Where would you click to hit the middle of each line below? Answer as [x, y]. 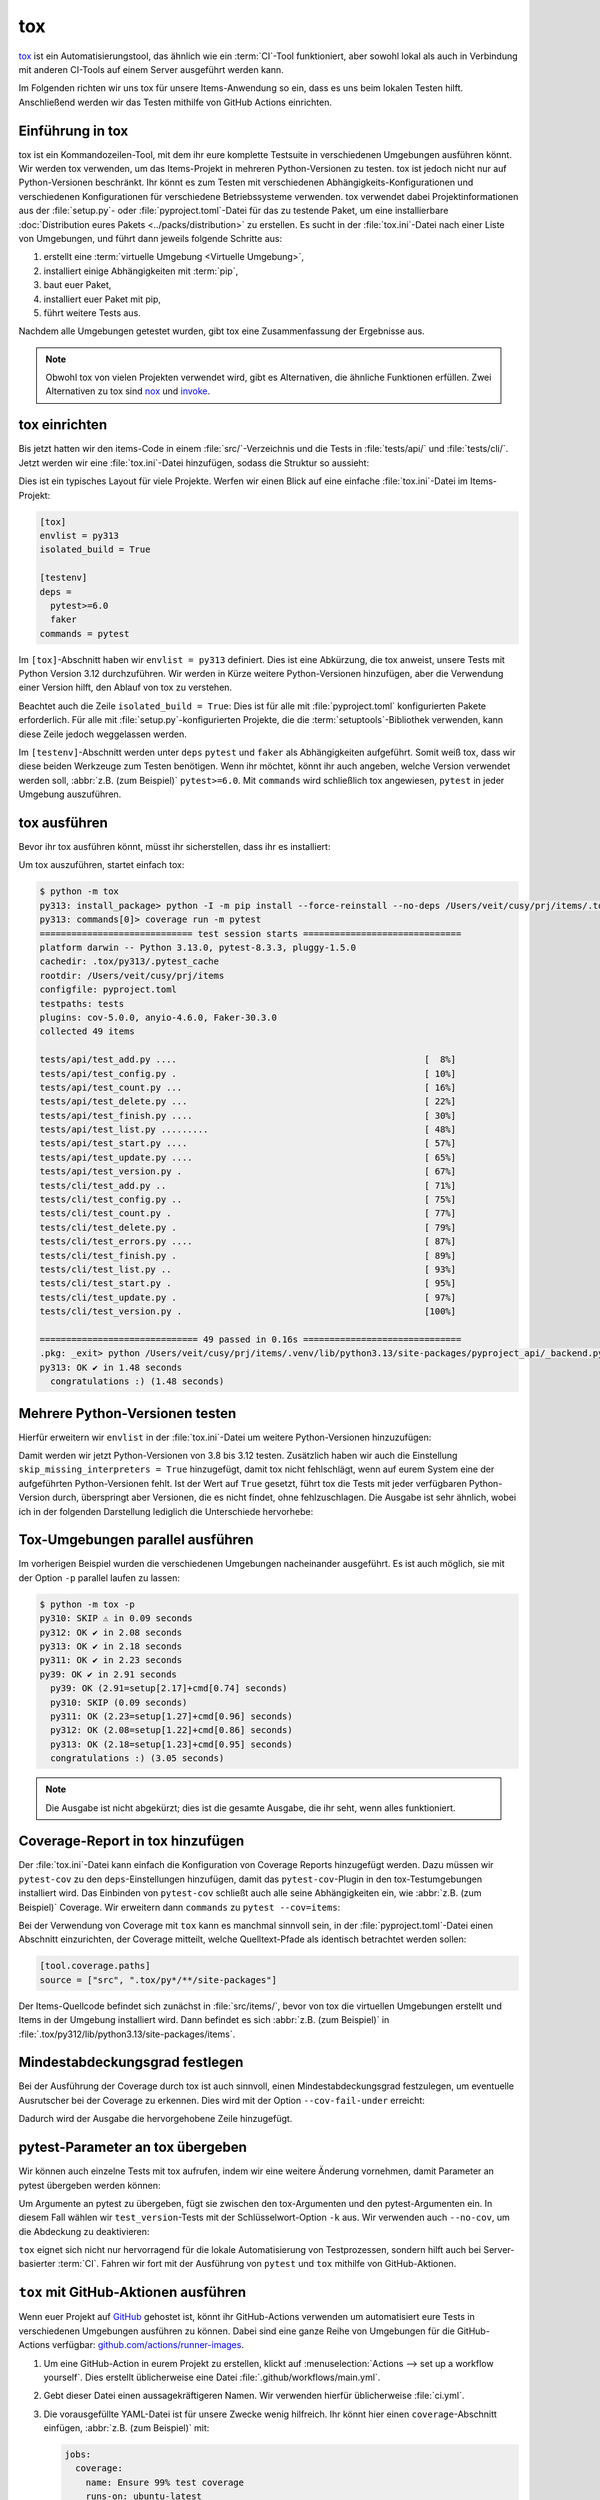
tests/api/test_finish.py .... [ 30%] [248, 1115]
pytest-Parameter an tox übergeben [132, 2147]
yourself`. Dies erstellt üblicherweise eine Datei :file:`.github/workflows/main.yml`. [212, 2377]
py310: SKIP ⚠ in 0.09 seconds [116, 1618]
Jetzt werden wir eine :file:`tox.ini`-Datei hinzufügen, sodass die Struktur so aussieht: [194, 462]
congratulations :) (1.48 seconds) [137, 1381]
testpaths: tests [82, 1003]
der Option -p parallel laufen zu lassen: [99, 1577]
